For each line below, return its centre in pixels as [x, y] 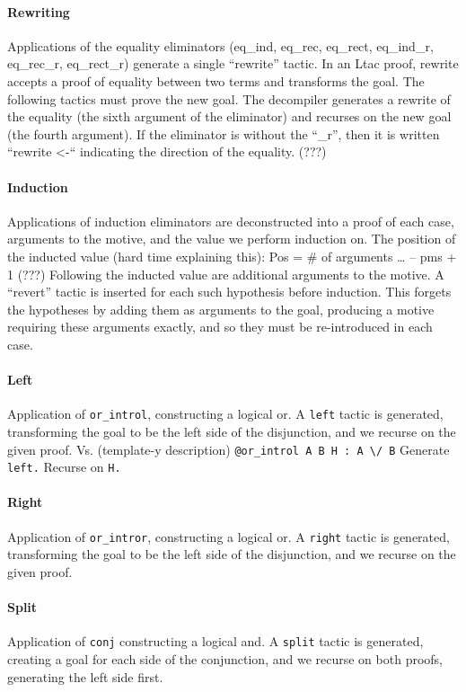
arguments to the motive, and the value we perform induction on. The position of [232, 239]
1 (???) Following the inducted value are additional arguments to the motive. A [226, 274]
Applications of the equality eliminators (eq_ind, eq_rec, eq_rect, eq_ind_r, [220, 45]
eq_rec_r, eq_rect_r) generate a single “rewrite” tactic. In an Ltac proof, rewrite [233, 63]
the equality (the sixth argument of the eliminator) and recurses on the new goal [229, 116]
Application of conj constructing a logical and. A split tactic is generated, [215, 641]
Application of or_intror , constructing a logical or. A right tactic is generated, [229, 536]
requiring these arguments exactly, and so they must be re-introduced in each [220, 327]
